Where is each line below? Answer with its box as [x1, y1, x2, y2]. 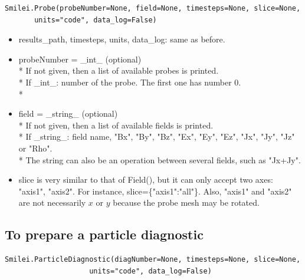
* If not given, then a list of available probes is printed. [18, 64, 219, 77]
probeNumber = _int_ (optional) [18, 52, 142, 65]
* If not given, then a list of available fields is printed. [18, 118, 214, 131]
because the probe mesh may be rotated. [113, 196, 260, 209]
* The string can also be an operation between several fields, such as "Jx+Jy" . [18, 153, 301, 166]
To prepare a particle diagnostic [5, 225, 204, 243]
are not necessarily [18, 196, 86, 209]
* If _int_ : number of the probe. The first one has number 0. [18, 75, 241, 88]
